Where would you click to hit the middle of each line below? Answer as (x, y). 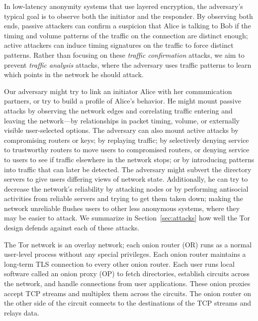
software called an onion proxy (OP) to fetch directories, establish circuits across (127, 273)
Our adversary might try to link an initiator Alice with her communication (118, 91)
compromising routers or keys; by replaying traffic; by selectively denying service (127, 140)
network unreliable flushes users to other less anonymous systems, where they (122, 208)
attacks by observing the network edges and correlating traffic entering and (118, 110)
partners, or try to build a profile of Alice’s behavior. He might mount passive (123, 101)
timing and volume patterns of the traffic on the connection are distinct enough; (126, 35)
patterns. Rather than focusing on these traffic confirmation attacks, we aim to (124, 54)
